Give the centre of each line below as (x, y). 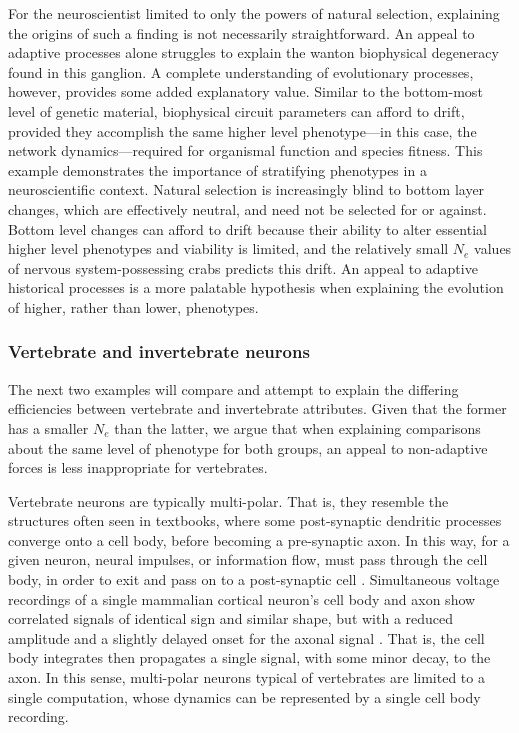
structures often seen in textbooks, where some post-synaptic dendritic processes (255, 520)
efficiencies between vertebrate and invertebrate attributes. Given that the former (257, 408)
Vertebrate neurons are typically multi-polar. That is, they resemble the (228, 500)
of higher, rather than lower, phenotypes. (133, 306)
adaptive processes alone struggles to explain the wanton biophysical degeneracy (253, 52)
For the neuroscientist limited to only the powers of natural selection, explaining (254, 13)
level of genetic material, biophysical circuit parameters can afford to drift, (236, 110)
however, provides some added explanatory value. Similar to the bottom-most (245, 91)
